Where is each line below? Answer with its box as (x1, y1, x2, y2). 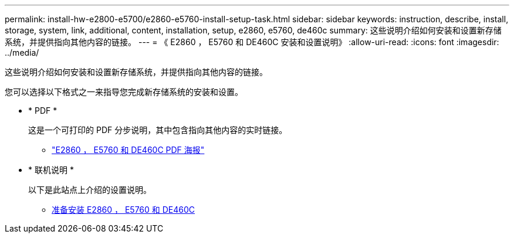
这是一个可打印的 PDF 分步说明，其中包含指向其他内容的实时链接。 (28, 125, 288, 135)
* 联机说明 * (28, 165, 74, 175)
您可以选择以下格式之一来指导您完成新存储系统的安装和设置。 (5, 87, 243, 97)
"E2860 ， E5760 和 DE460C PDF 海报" (52, 145, 205, 155)
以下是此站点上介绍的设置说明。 (28, 185, 151, 195)
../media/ (5, 47, 39, 57)
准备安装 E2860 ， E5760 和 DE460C (52, 205, 195, 215)
